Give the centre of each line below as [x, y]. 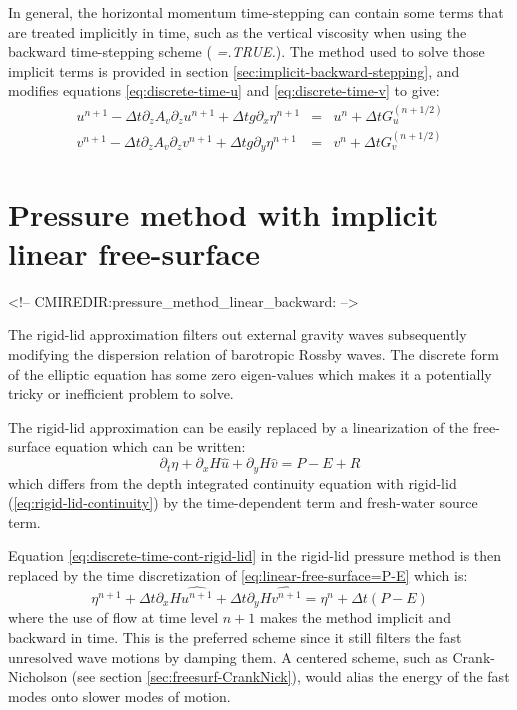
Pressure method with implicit [223, 213]
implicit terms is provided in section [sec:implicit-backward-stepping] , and [234, 70]
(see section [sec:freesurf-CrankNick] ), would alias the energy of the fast [290, 676]
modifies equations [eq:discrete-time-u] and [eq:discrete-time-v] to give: [224, 90]
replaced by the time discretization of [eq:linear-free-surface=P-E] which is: [238, 575]
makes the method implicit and [355, 617]
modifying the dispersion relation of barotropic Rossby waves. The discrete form [253, 354]
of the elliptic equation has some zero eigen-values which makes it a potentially [250, 373]
